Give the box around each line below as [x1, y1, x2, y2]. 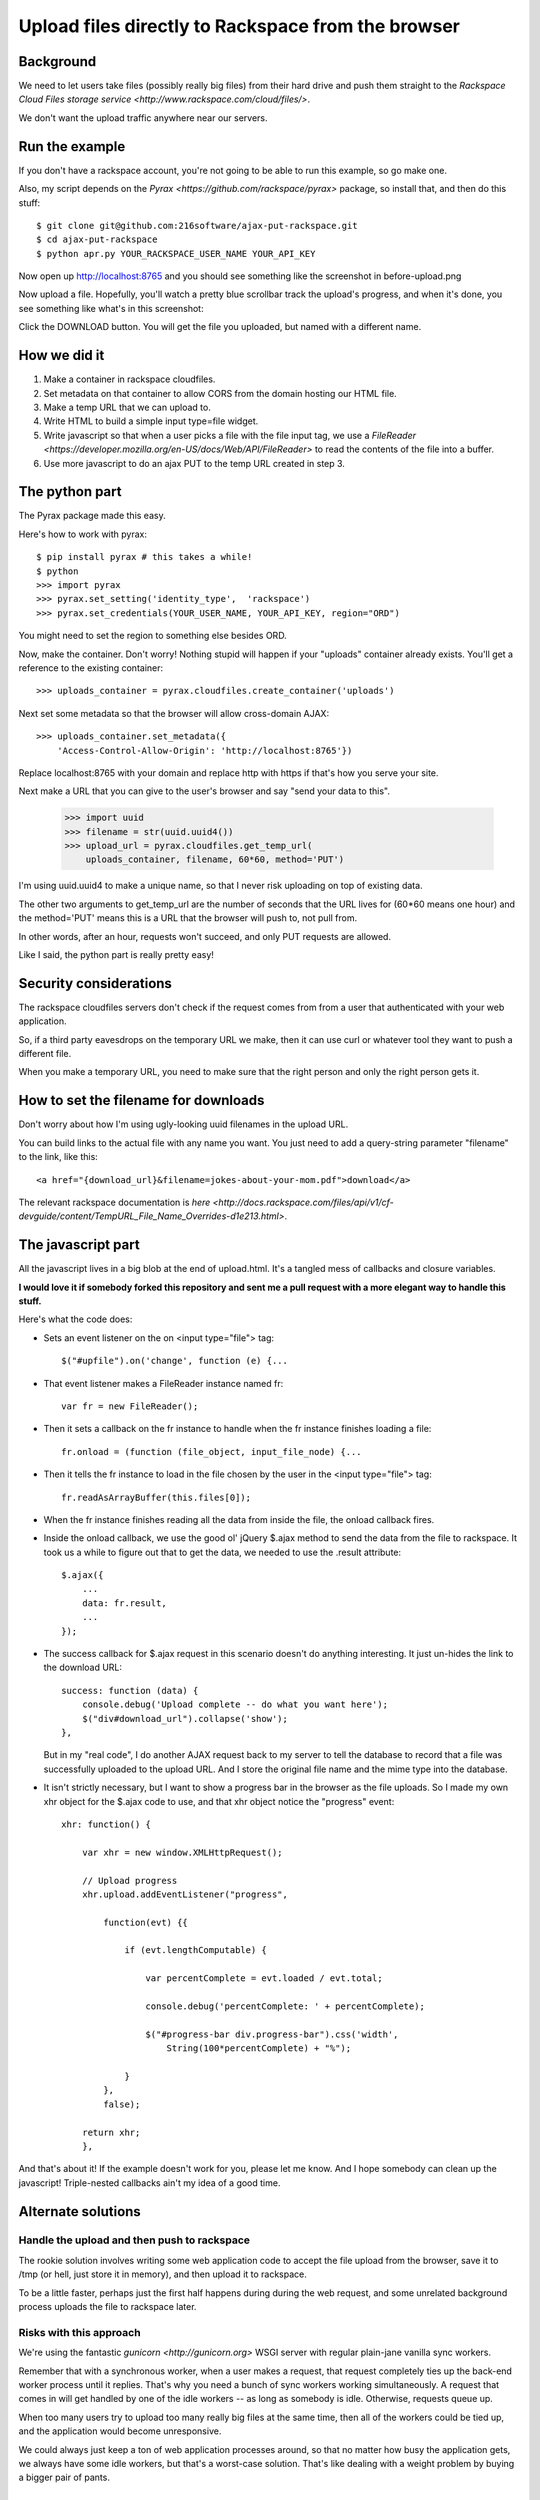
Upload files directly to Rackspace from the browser [18, 15, 460, 37]
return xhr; [81, 2126, 141, 2138]
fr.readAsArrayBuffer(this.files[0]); [61, 1491, 252, 1503]
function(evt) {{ [103, 1916, 189, 1928]
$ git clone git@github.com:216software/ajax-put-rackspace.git [36, 220, 359, 231]
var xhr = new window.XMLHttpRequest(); [81, 1846, 284, 1858]
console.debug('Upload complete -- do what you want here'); [81, 1699, 389, 1710]
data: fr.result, [81, 1597, 167, 1609]
